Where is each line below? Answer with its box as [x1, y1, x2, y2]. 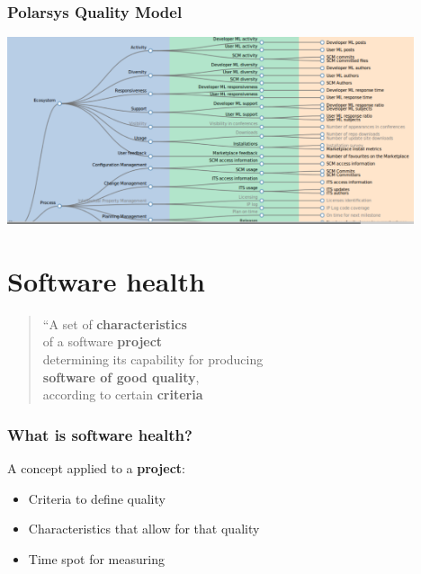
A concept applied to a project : [7, 458, 185, 477]
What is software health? [7, 423, 193, 445]
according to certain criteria [42, 385, 203, 404]
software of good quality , [42, 367, 200, 386]
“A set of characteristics [42, 314, 187, 333]
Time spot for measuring [28, 549, 165, 568]
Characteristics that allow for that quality [28, 519, 260, 538]
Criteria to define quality [28, 489, 166, 507]
